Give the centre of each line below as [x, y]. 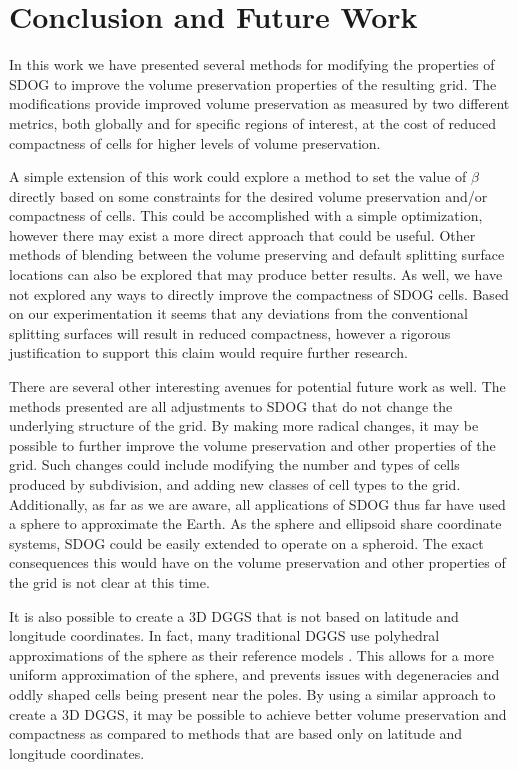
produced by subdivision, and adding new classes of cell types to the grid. [235, 484]
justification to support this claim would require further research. [208, 352]
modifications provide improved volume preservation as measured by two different [259, 103]
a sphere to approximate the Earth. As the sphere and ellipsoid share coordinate [255, 523]
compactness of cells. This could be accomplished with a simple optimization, [246, 215]
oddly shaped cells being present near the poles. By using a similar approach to [252, 693]
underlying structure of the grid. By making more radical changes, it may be [244, 425]
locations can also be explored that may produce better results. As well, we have [256, 274]
